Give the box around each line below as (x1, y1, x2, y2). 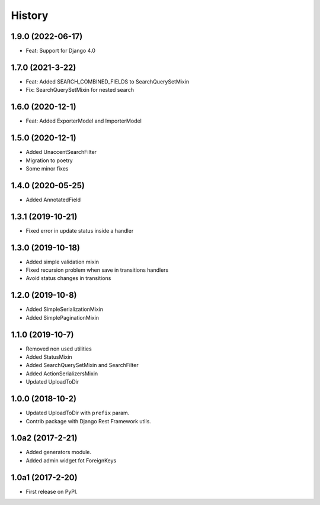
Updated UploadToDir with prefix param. (25, 409, 130, 417)
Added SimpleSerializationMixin (25, 305, 104, 313)
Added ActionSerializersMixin (25, 370, 98, 377)
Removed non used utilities (25, 345, 92, 352)
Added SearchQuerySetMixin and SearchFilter (25, 362, 139, 369)
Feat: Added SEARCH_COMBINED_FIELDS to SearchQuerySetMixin (25, 78, 190, 85)
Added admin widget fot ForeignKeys (25, 456, 117, 464)
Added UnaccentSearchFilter (25, 149, 97, 156)
